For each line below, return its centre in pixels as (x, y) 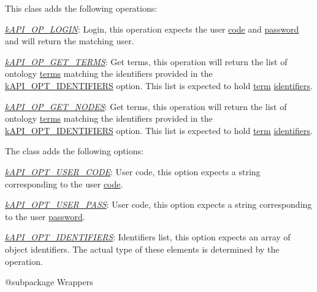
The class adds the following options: (74, 151)
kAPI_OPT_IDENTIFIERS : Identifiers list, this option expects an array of (148, 237)
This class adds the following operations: (81, 8)
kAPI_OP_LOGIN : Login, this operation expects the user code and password (152, 29)
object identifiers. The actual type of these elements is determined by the (142, 249)
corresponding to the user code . (64, 183)
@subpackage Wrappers (49, 282)
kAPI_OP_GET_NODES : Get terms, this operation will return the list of (146, 106)
